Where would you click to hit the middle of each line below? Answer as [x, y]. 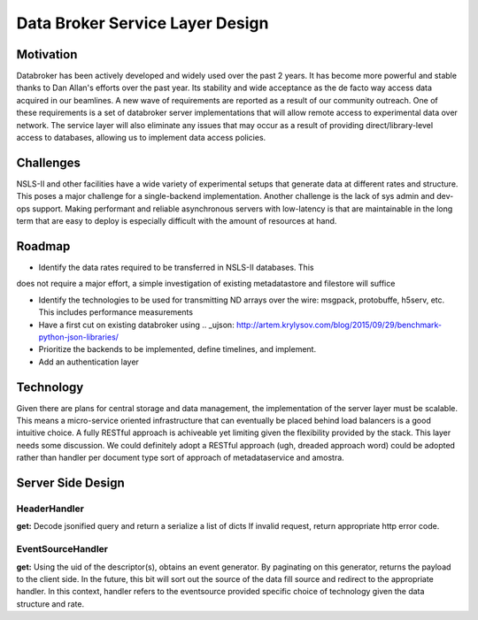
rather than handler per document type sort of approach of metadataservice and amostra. [180, 458]
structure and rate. [50, 604]
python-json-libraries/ [79, 337]
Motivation [47, 54]
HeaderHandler [50, 509]
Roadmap [43, 246]
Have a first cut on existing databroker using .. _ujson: [136, 325]
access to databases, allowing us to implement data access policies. [141, 138]
